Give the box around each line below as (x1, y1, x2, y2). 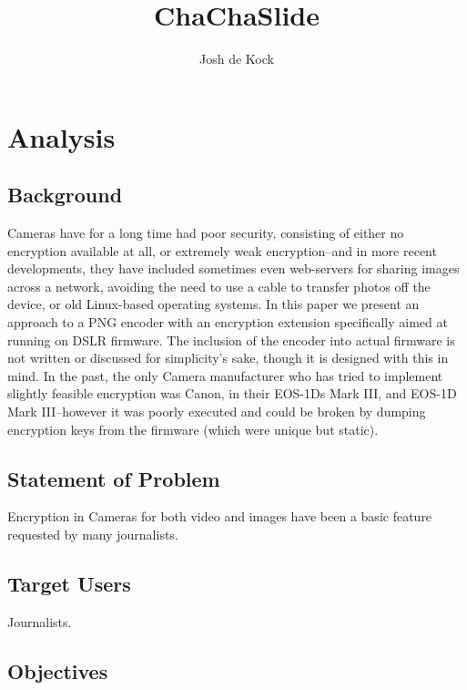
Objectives (7, 656, 108, 685)
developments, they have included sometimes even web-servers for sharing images (7, 259, 460, 278)
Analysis (7, 118, 116, 155)
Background (7, 180, 123, 209)
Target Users (7, 570, 131, 598)
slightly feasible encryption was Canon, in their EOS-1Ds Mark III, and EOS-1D (7, 384, 457, 403)
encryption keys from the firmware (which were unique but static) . (7, 419, 379, 438)
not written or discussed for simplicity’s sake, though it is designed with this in (7, 348, 449, 367)
